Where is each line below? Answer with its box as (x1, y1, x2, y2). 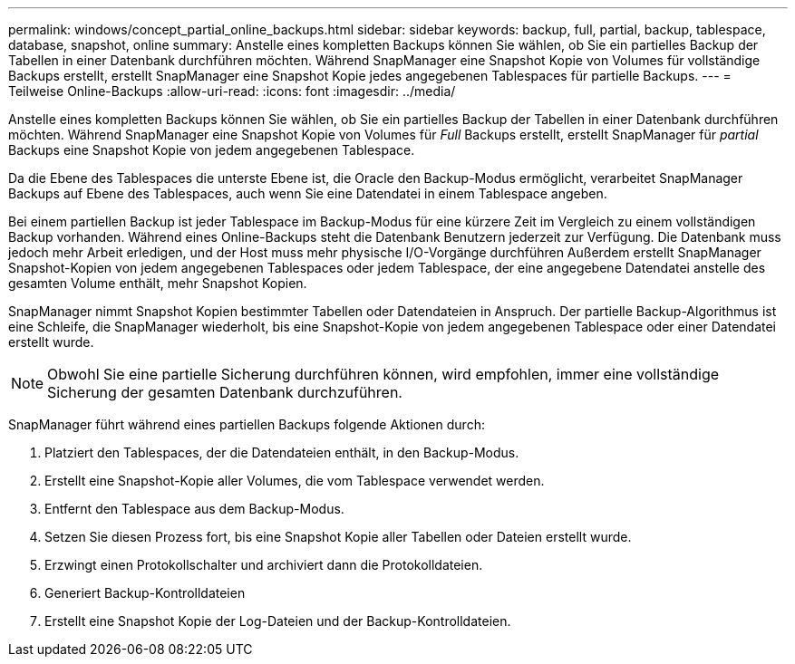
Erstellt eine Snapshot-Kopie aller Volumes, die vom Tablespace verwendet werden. (44, 473, 545, 488)
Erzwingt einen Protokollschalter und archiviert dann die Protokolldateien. (44, 557, 483, 573)
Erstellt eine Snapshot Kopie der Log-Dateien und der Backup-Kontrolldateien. (44, 613, 511, 629)
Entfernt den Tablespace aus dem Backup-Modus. (44, 501, 344, 516)
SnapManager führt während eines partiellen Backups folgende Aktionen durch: (8, 417, 485, 432)
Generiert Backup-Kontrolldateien (44, 585, 246, 601)
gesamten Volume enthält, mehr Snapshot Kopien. (8, 275, 307, 291)
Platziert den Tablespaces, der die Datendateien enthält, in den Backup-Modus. (44, 445, 519, 460)
